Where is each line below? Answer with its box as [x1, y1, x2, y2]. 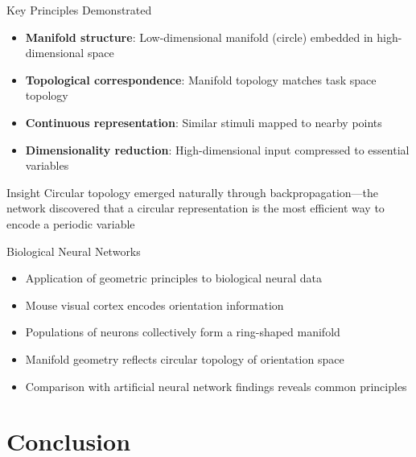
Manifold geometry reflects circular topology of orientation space [25, 350, 344, 367]
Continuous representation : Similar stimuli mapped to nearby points [25, 113, 382, 130]
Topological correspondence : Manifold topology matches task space [25, 71, 377, 88]
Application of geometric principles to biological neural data [25, 270, 322, 286]
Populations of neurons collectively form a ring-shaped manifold [25, 323, 340, 340]
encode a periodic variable [6, 215, 135, 232]
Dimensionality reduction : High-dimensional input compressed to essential [25, 141, 410, 158]
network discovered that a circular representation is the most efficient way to [6, 200, 385, 216]
